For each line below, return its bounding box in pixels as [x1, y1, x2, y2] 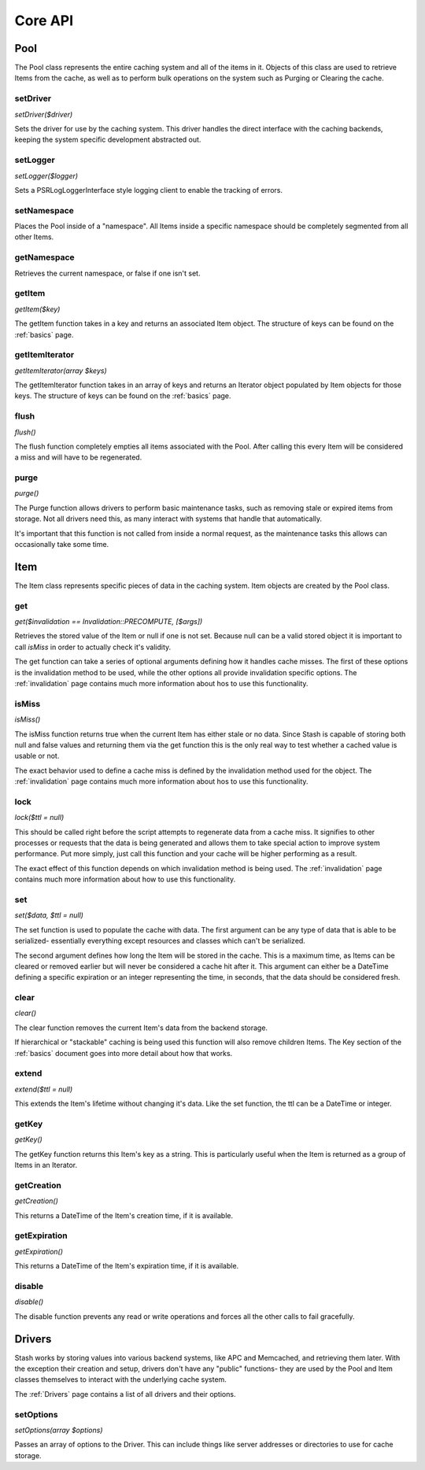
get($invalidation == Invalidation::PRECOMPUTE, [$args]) [14, 617, 203, 626]
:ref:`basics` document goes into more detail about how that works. [14, 1048, 233, 1058]
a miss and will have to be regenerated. [14, 452, 142, 462]
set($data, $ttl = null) [14, 910, 84, 920]
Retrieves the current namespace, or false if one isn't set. [14, 268, 201, 278]
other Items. [14, 232, 54, 242]
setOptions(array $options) [14, 1425, 103, 1435]
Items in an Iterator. [14, 1161, 78, 1170]
